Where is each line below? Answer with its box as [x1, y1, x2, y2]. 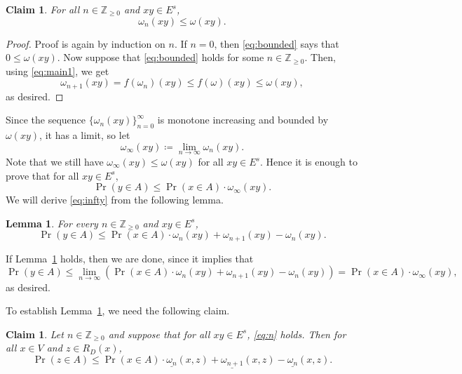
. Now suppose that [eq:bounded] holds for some [57, 50, 264, 65]
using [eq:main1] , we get [6, 63, 109, 78]
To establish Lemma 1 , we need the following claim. [6, 303, 230, 318]
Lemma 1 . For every [6, 215, 98, 230]
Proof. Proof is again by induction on [6, 36, 165, 51]
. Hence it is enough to [259, 154, 358, 169]
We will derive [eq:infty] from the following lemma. [6, 192, 224, 207]
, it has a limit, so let [39, 128, 130, 142]
